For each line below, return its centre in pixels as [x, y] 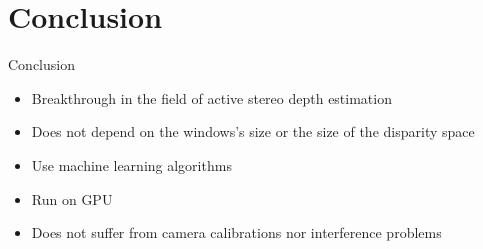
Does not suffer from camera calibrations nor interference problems [236, 232]
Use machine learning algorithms [131, 164]
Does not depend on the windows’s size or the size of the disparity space [253, 131]
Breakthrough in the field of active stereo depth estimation [211, 97]
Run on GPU [72, 198]
